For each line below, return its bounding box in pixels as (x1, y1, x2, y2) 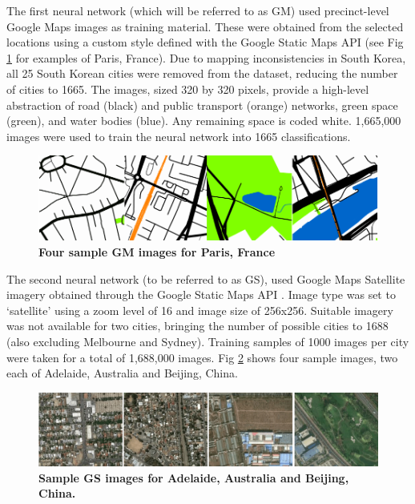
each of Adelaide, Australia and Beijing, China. (6, 365, 238, 381)
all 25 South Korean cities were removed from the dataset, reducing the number (6, 65, 398, 82)
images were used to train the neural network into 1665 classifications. (6, 127, 351, 144)
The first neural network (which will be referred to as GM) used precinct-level (6, 2, 389, 18)
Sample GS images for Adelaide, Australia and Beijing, (38, 469, 349, 486)
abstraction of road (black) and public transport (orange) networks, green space (6, 96, 398, 113)
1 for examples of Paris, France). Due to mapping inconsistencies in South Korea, (6, 49, 406, 66)
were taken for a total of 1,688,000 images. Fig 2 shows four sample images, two (6, 349, 398, 365)
